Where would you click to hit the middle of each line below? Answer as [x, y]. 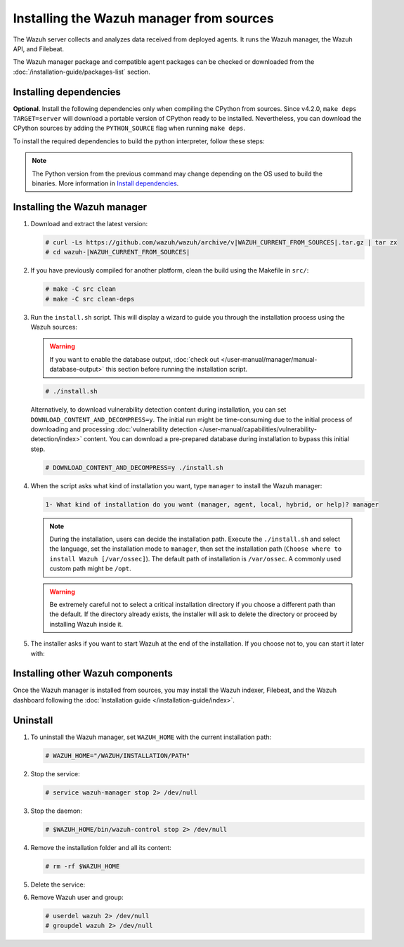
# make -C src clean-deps [90, 299]
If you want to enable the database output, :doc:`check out [134, 359]
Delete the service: [58, 884]
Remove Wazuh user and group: [77, 897]
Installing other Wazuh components [93, 673]
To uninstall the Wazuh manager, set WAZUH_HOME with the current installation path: [151, 737]
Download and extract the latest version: [89, 223]
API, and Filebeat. [39, 48]
